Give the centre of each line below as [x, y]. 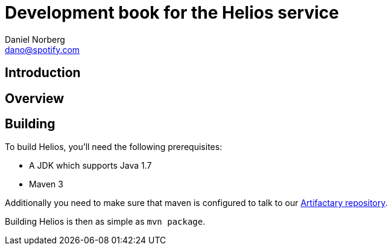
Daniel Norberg [35, 39]
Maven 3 [46, 184]
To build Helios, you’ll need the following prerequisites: [114, 147]
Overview [35, 98]
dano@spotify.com [43, 49]
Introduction [43, 73]
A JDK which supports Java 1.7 [90, 166]
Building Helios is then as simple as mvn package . [105, 222]
